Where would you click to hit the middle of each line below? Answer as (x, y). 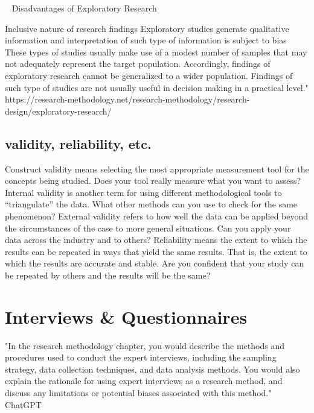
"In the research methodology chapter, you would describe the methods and (145, 345)
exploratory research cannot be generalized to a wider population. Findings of (149, 75)
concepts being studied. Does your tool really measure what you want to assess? (153, 181)
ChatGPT (23, 404)
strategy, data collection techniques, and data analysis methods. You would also (152, 369)
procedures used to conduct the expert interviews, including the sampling (141, 357)
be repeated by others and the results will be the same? (108, 275)
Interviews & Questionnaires (126, 316)
